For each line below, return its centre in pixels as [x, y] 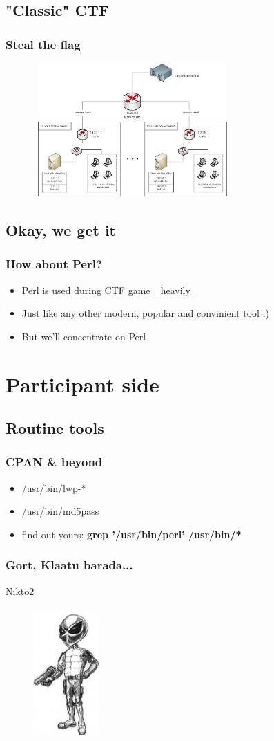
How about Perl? [54, 264]
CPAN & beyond [54, 462]
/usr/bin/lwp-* [54, 487]
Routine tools [55, 428]
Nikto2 [20, 591]
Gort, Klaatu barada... [69, 565]
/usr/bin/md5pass [60, 511]
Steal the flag [43, 44]
